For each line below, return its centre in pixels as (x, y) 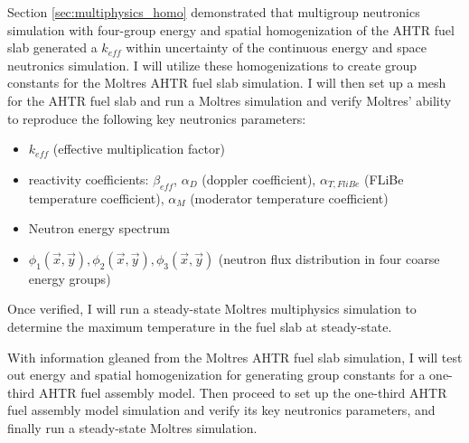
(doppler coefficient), (259, 179)
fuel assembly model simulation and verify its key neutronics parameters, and (221, 410)
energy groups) (70, 278)
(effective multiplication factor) (139, 149)
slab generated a (52, 47)
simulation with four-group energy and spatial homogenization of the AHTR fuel (231, 29)
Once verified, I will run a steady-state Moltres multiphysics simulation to (212, 309)
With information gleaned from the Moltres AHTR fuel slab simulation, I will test (235, 357)
